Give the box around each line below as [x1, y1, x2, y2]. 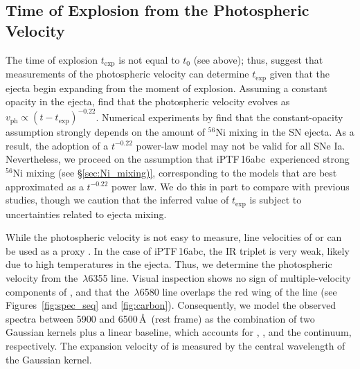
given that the [269, 66, 330, 81]
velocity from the [6, 270, 78, 285]
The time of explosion [6, 52, 98, 66]
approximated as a [6, 179, 84, 193]
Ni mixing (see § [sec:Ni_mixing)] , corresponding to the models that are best [12, 165, 337, 179]
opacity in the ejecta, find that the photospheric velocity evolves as [6, 94, 290, 109]
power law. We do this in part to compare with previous [111, 179, 350, 193]
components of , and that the [6, 284, 129, 298]
